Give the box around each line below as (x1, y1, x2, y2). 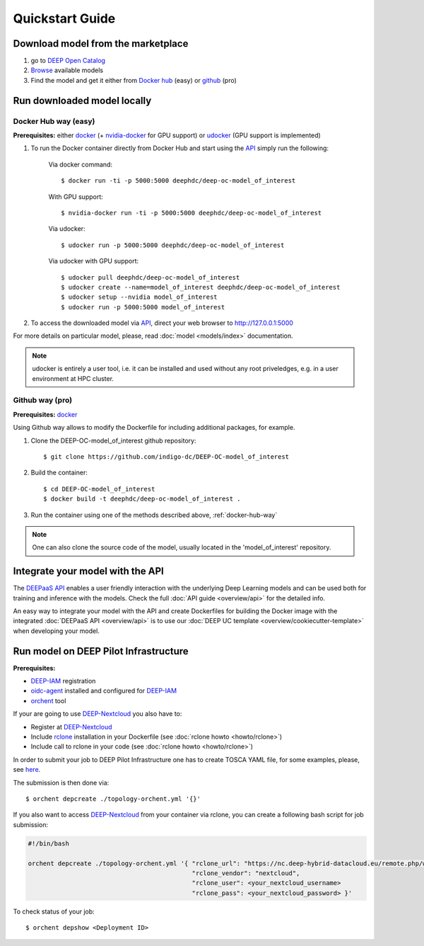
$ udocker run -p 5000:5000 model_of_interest (61, 303, 225, 311)
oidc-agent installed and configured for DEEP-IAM (30, 687, 177, 695)
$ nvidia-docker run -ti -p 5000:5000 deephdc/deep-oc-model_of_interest (61, 209, 322, 217)
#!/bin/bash (28, 839, 70, 848)
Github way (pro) (13, 395, 73, 405)
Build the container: (30, 468, 88, 477)
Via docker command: (48, 160, 113, 169)
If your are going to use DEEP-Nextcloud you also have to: (13, 709, 182, 718)
